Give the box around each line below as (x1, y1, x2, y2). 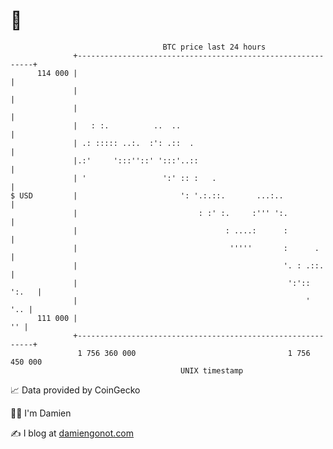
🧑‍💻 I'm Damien (10, 407, 72, 419)
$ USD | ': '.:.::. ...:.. (10, 190, 284, 201)
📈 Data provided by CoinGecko (10, 384, 141, 396)
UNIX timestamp (180, 365, 244, 376)
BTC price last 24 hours (162, 42, 267, 52)
